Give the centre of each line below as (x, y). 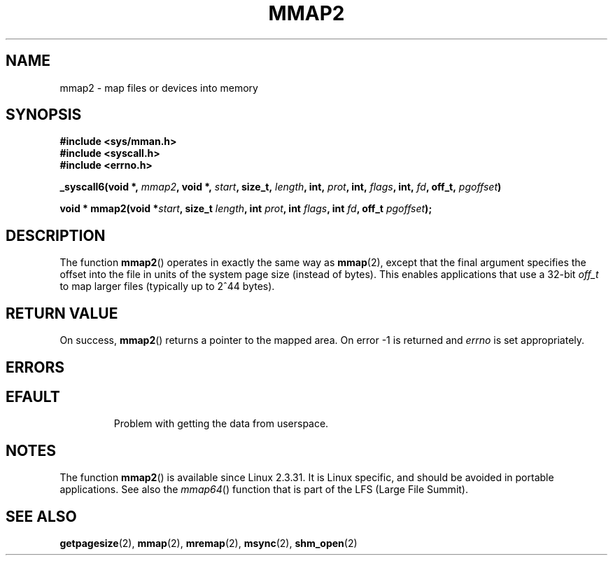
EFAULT (33, 396)
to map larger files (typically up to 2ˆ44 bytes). (167, 286)
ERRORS (35, 367)
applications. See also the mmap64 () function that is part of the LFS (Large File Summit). (264, 490)
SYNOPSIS (44, 115)
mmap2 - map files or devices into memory (159, 88)
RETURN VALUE (62, 313)
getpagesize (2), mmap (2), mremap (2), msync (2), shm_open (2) (209, 543)
